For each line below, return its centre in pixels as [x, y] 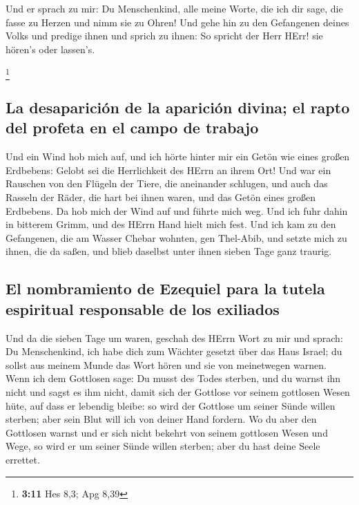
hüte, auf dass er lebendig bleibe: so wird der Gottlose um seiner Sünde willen [171, 405]
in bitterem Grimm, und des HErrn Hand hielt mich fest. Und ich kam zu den [171, 224]
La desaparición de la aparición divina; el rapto [178, 107]
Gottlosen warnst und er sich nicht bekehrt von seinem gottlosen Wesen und [167, 432]
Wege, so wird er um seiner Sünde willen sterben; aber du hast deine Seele [163, 446]
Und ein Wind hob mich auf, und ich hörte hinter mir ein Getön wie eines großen [178, 156]
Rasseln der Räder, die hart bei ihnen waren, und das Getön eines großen [161, 197]
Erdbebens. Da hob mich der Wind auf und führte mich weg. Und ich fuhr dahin [177, 210]
